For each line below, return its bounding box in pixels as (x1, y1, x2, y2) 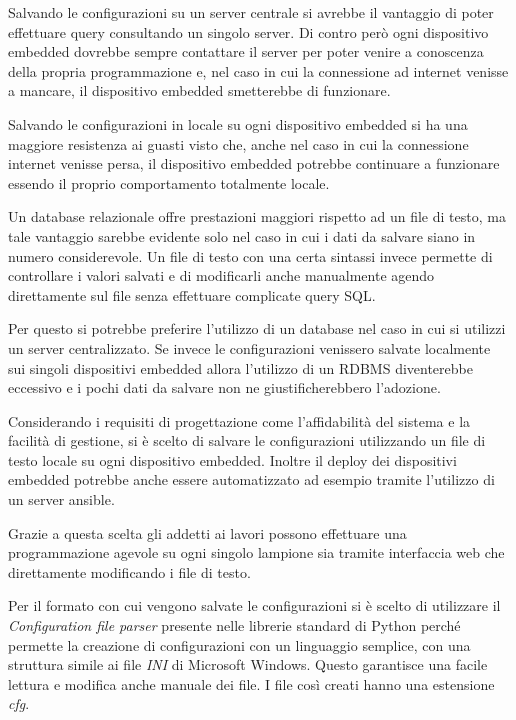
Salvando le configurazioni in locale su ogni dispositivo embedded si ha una (8, 113, 468, 134)
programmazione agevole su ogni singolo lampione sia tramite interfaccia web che (8, 542, 505, 563)
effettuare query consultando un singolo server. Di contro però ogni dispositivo (8, 21, 489, 42)
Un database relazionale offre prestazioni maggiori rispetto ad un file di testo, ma (8, 206, 506, 227)
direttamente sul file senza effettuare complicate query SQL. (8, 284, 376, 305)
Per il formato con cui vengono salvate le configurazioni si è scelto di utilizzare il (8, 595, 501, 616)
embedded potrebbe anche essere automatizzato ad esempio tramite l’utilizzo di (8, 469, 495, 490)
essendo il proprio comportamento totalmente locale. (8, 172, 330, 193)
